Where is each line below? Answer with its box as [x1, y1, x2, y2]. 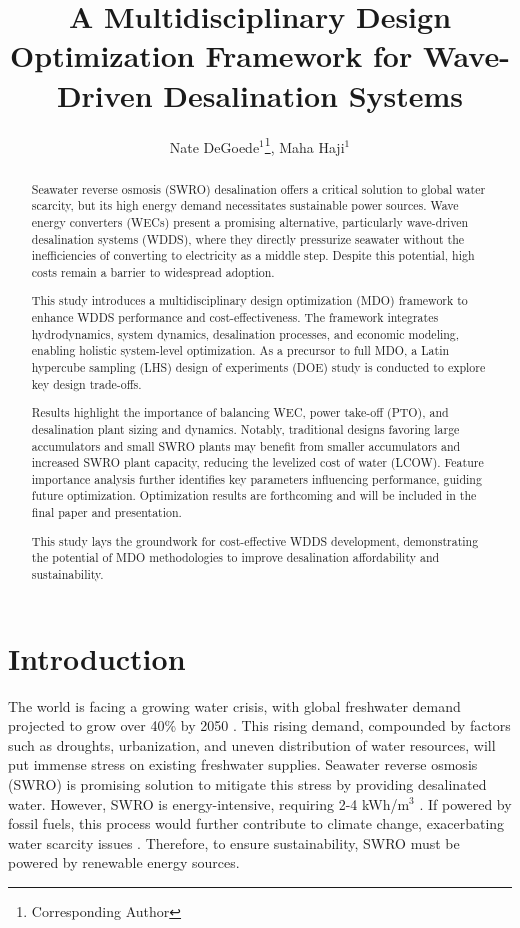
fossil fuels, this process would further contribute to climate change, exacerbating [8, 813, 505, 834]
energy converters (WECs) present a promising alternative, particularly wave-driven [31, 213, 469, 230]
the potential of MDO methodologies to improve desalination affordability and [31, 549, 440, 566]
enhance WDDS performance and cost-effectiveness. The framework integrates [31, 309, 439, 326]
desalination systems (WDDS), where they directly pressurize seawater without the [31, 230, 465, 247]
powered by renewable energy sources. [8, 852, 240, 873]
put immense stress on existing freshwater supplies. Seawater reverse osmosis [8, 754, 478, 775]
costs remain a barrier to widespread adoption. [31, 263, 275, 280]
